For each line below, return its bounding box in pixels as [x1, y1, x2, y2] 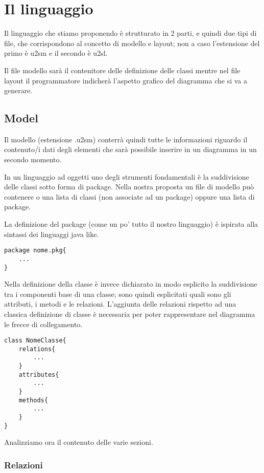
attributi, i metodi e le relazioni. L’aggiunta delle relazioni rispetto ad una [4, 298, 236, 309]
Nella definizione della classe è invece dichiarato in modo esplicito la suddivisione [4, 278, 257, 289]
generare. [4, 85, 33, 96]
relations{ [18, 345, 56, 353]
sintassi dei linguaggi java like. [4, 228, 99, 239]
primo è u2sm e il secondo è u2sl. [4, 48, 108, 58]
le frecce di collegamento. [4, 318, 83, 329]
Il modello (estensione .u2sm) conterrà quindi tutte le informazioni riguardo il [4, 134, 248, 144]
